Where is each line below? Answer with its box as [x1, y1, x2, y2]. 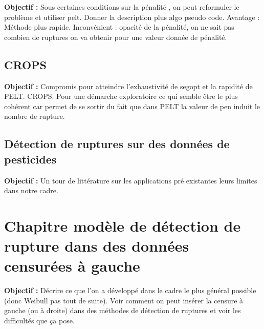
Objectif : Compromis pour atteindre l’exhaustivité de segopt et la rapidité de [4, 80, 253, 91]
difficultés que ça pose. [4, 315, 75, 326]
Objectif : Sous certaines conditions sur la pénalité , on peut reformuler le [4, 2, 239, 12]
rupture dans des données [4, 235, 189, 256]
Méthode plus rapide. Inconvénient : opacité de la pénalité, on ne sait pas [4, 22, 234, 32]
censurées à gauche [4, 255, 140, 276]
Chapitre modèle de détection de [4, 215, 241, 236]
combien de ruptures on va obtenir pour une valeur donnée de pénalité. [4, 31, 227, 42]
